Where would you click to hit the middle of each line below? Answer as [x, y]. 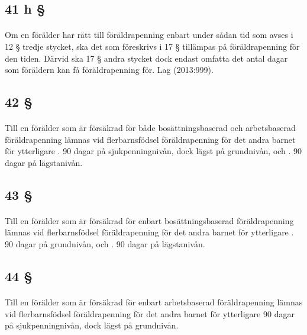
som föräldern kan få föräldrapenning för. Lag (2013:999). [109, 70]
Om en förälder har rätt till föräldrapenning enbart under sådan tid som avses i [149, 35]
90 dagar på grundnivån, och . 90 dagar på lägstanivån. [105, 244]
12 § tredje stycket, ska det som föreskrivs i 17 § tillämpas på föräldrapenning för [152, 46]
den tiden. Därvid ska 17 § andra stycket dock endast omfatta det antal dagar [146, 58]
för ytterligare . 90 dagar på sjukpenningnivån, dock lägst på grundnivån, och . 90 [153, 151]
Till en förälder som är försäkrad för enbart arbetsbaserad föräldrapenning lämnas [154, 302]
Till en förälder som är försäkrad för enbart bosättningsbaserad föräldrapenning [149, 220]
